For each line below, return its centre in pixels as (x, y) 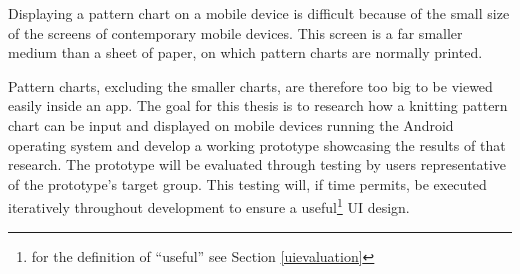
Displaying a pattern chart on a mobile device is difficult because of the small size (259, 13)
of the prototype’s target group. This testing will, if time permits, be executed (247, 183)
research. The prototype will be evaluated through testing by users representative (257, 164)
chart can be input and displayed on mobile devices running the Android (231, 124)
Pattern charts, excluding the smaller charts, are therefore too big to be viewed (250, 85)
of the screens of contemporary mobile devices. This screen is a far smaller (235, 32)
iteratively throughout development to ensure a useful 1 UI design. (209, 205)
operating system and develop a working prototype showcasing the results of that (257, 144)
